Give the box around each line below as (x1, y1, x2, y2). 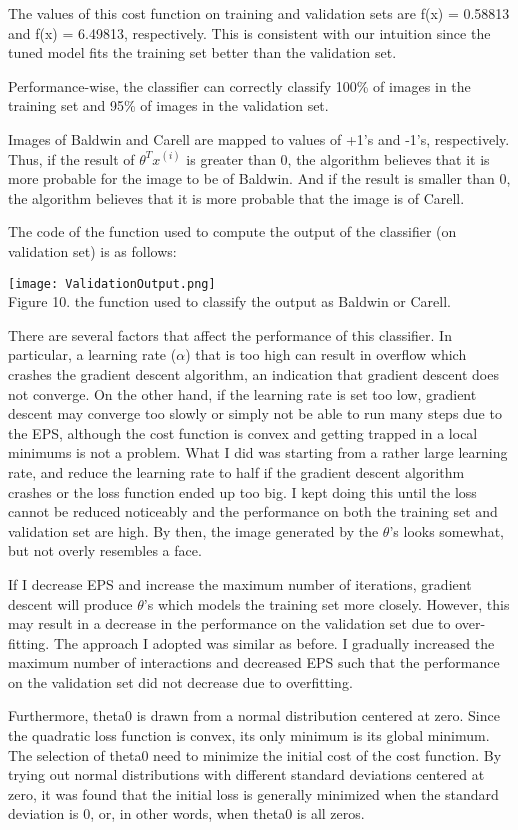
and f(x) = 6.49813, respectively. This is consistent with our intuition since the (8, 22, 491, 43)
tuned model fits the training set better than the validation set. (8, 42, 397, 63)
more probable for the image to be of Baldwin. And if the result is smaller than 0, (8, 168, 511, 189)
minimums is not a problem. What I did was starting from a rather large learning (8, 442, 508, 463)
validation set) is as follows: (8, 240, 177, 261)
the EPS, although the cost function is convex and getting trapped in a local (8, 422, 478, 443)
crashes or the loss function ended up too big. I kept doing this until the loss (8, 481, 477, 502)
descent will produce (8, 593, 133, 614)
